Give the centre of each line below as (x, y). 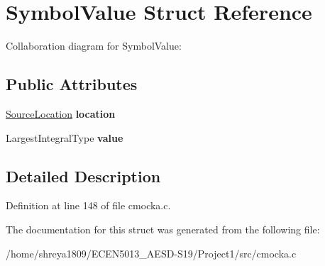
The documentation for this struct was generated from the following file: (163, 229)
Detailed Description (83, 176)
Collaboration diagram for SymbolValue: (94, 46)
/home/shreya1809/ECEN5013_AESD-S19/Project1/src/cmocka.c (151, 253)
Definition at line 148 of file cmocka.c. (88, 205)
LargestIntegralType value (65, 137)
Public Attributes (72, 84)
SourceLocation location (61, 113)
